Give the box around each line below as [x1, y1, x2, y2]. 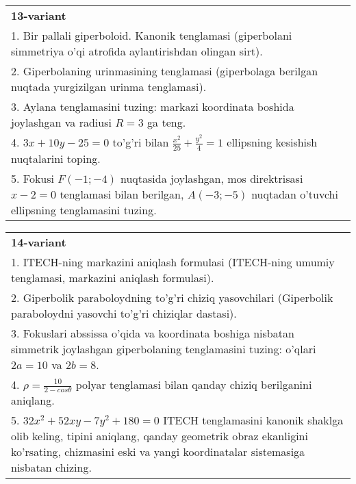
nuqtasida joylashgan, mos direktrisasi [120, 170, 303, 186]
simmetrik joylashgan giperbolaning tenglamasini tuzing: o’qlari [11, 340, 316, 357]
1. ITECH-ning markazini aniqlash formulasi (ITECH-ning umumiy [11, 253, 335, 270]
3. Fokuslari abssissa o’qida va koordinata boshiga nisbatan [11, 324, 294, 341]
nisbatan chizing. [11, 459, 92, 476]
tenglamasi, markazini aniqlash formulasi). [11, 269, 214, 285]
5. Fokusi [11, 170, 54, 186]
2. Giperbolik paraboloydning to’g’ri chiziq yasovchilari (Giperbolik [11, 289, 333, 305]
